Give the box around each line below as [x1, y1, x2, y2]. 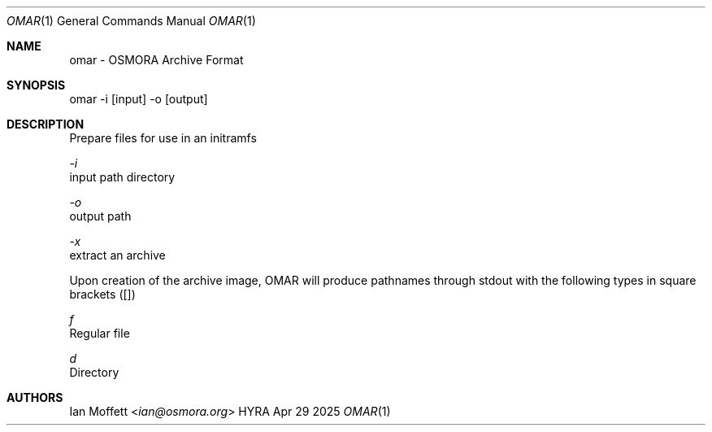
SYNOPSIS [7, 78, 66, 92]
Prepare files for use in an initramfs [69, 131, 257, 145]
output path [69, 209, 132, 223]
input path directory [69, 170, 176, 184]
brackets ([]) [69, 287, 136, 301]
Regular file [69, 326, 130, 340]
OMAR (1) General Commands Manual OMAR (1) [7, 14, 256, 28]
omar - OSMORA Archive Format [69, 53, 244, 67]
